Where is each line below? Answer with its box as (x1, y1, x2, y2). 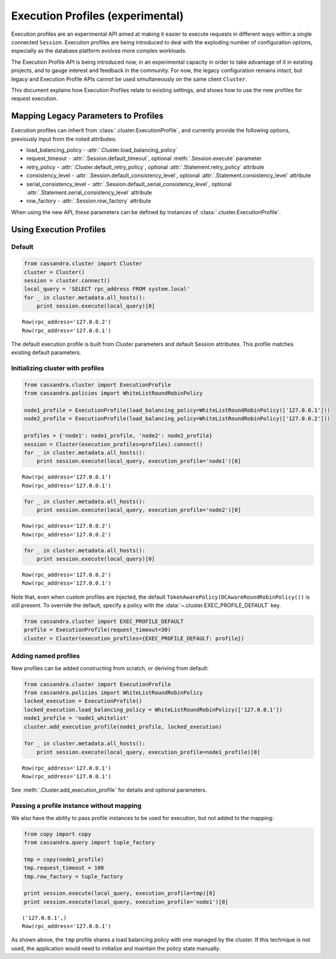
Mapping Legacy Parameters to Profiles (11, 111, 163, 121)
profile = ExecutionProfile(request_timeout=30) (24, 627, 171, 633)
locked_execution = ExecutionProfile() (24, 698, 142, 705)
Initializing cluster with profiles (11, 364, 105, 372)
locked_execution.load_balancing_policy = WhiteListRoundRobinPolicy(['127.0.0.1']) (24, 706, 283, 713)
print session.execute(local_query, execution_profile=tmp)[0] (24, 890, 216, 897)
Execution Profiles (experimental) (11, 9, 184, 22)
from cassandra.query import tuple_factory (24, 839, 156, 846)
